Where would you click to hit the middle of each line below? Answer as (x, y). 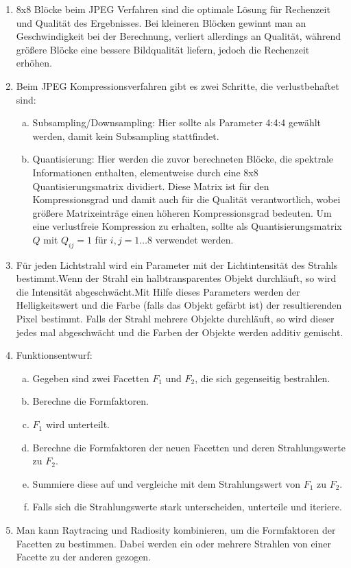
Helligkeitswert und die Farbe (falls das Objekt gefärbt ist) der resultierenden (179, 305)
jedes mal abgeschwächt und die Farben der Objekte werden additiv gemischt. (180, 332)
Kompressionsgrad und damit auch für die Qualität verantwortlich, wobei (186, 199)
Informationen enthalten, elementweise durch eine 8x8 (145, 172)
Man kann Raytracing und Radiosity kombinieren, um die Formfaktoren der (176, 530)
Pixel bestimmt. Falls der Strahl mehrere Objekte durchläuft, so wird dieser (175, 319)
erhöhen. (34, 63)
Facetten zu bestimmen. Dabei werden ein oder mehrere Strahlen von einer (173, 543)
